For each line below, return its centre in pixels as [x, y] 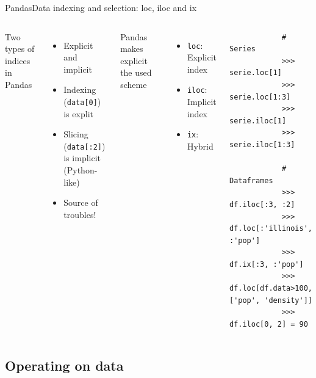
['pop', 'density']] [271, 300]
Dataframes [251, 180]
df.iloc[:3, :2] [262, 204]
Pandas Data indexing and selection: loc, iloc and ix [101, 7]
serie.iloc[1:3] [262, 144]
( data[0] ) [82, 101]
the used [136, 72]
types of [20, 49]
